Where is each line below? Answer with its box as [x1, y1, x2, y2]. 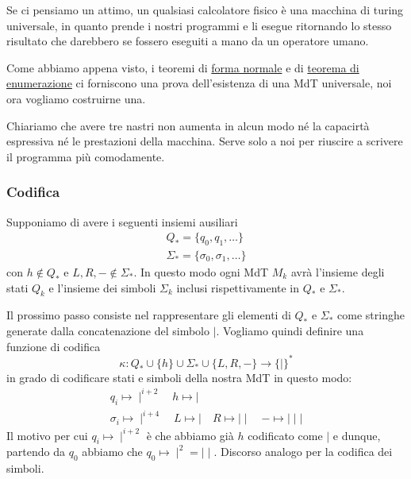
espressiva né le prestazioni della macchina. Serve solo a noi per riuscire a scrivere [6, 133, 403, 149]
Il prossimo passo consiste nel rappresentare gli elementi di [6, 307, 291, 323]
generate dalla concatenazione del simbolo [6, 323, 209, 338]
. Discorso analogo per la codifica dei [213, 443, 393, 460]
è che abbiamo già [146, 427, 234, 443]
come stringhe [337, 307, 405, 323]
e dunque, [332, 427, 381, 443]
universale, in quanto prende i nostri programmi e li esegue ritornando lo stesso [6, 17, 392, 33]
